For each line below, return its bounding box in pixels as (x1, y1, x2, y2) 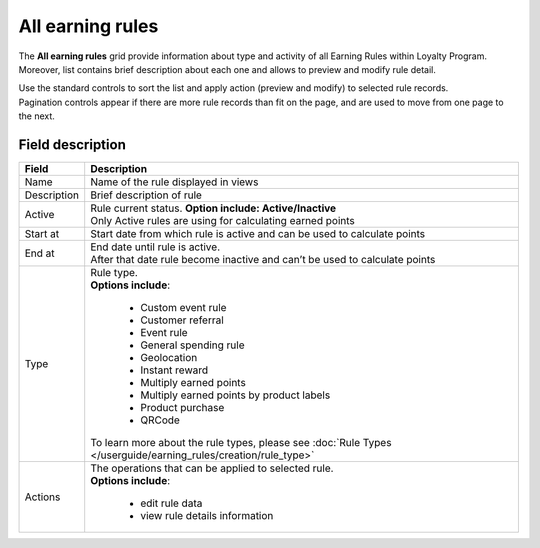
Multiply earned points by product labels (140, 388, 331, 402)
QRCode (140, 413, 180, 427)
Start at (24, 227, 60, 241)
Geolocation (140, 351, 198, 365)
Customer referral (140, 313, 224, 327)
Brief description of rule (90, 188, 202, 202)
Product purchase (140, 401, 225, 415)
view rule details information (140, 509, 274, 523)
